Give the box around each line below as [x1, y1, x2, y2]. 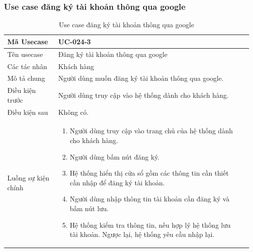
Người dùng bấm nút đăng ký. [70, 151, 160, 162]
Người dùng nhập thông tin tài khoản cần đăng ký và [70, 194, 230, 204]
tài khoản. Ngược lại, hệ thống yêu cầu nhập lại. [70, 229, 215, 239]
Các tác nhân [7, 61, 47, 71]
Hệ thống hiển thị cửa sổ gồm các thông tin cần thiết [70, 168, 229, 178]
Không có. [58, 107, 89, 117]
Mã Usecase [7, 36, 48, 46]
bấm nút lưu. [70, 203, 109, 214]
